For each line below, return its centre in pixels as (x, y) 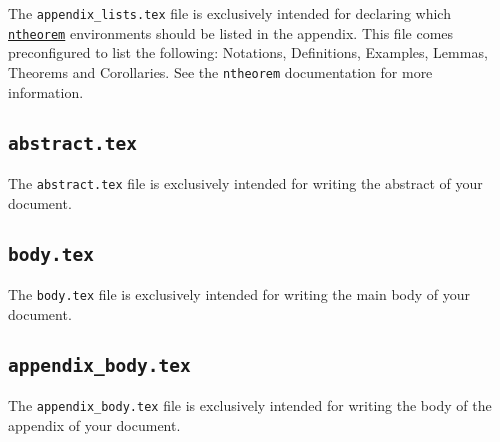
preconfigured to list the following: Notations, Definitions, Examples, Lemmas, (248, 52)
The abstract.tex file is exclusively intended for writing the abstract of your (245, 182)
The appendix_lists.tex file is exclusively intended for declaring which (229, 13)
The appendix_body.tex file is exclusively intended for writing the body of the (250, 405)
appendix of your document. (94, 424)
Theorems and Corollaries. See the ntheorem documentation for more (220, 71)
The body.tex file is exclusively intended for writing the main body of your (239, 293)
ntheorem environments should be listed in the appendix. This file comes (231, 32)
